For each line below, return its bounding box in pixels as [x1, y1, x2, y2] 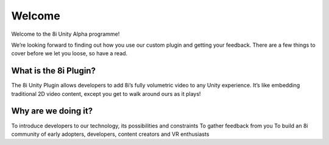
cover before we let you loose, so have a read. [11, 50, 128, 57]
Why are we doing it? [11, 106, 93, 116]
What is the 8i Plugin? [11, 66, 96, 76]
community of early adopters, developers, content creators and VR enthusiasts [11, 130, 210, 138]
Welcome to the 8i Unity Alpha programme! [11, 30, 120, 38]
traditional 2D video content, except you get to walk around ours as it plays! [11, 90, 201, 97]
